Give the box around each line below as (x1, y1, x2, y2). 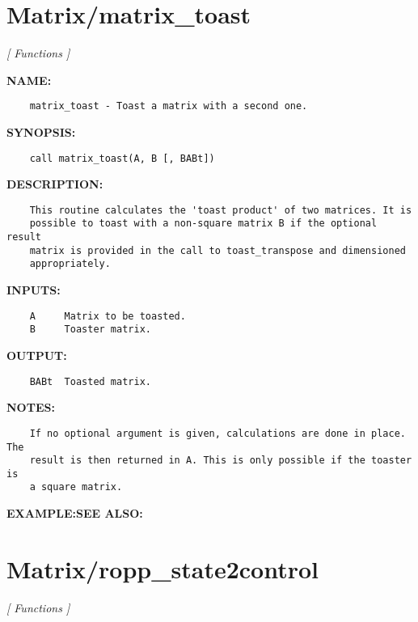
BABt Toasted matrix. (29, 375, 151, 387)
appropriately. (29, 258, 111, 270)
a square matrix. (29, 481, 123, 493)
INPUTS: (6, 281, 61, 298)
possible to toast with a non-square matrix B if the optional (29, 218, 378, 230)
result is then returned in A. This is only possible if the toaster (29, 455, 412, 467)
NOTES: (6, 399, 55, 416)
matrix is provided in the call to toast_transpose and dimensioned (29, 244, 406, 256)
